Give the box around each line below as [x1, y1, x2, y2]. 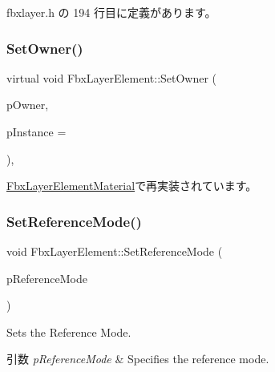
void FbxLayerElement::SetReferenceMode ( [6, 243, 223, 259]
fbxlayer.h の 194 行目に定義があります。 [6, 4, 216, 20]
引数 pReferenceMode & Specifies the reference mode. [6, 350, 269, 367]
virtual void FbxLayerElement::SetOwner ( [6, 69, 217, 86]
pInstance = [6, 123, 67, 139]
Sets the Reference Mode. [6, 323, 131, 340]
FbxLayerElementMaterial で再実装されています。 [6, 177, 257, 194]
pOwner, [6, 96, 49, 113]
